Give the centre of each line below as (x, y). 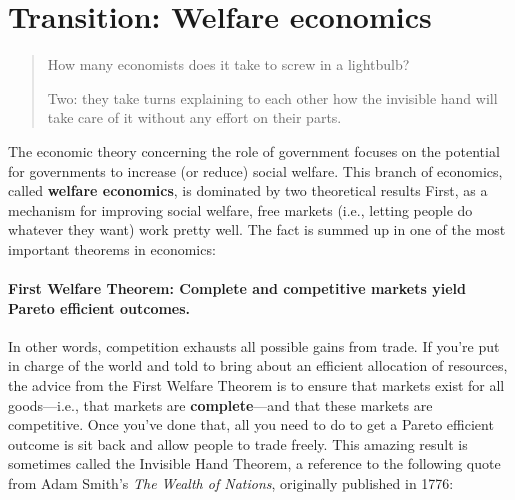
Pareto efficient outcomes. (99, 307)
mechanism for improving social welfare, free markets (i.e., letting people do (240, 209)
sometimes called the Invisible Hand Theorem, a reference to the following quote (254, 463)
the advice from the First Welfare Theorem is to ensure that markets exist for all (256, 385)
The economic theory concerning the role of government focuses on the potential (254, 150)
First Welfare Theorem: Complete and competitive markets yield (237, 288)
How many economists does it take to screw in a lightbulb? (228, 64)
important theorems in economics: (112, 248)
